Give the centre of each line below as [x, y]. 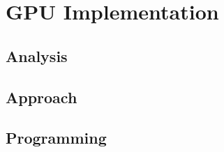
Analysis [37, 55]
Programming [56, 138]
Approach [42, 97]
